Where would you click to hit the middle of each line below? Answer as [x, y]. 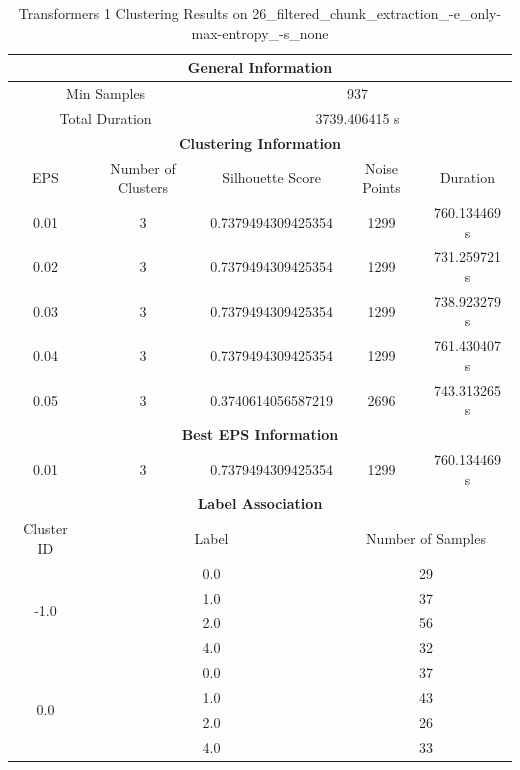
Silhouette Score [272, 177]
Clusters [143, 187]
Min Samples [106, 93]
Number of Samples [426, 538]
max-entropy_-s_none [260, 32]
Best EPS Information [260, 434]
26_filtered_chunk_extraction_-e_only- [377, 13]
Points [381, 187]
